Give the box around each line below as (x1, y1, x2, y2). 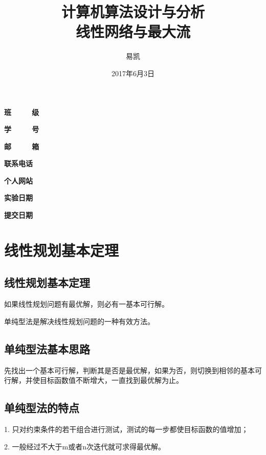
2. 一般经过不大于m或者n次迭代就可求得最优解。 (4, 441, 165, 451)
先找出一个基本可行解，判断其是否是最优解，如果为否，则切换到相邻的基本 (4, 365, 255, 375)
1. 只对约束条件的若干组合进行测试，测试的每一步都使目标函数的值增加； (4, 424, 249, 435)
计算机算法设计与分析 (61, 1, 205, 22)
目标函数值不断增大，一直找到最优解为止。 (39, 375, 183, 385)
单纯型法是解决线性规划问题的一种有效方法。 (4, 315, 154, 326)
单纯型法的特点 (4, 400, 79, 416)
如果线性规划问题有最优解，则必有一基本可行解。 (4, 299, 169, 309)
